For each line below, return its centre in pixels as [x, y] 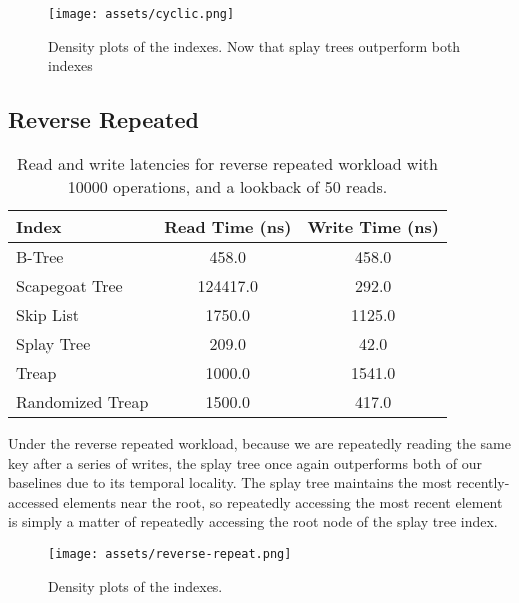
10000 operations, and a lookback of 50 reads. [227, 187]
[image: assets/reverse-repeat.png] [170, 554]
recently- [483, 482]
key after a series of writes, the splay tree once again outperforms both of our [245, 462]
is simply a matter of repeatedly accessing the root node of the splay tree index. [253, 521]
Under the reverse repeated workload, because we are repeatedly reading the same [259, 443]
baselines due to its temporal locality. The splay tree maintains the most [230, 482]
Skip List [47, 315]
